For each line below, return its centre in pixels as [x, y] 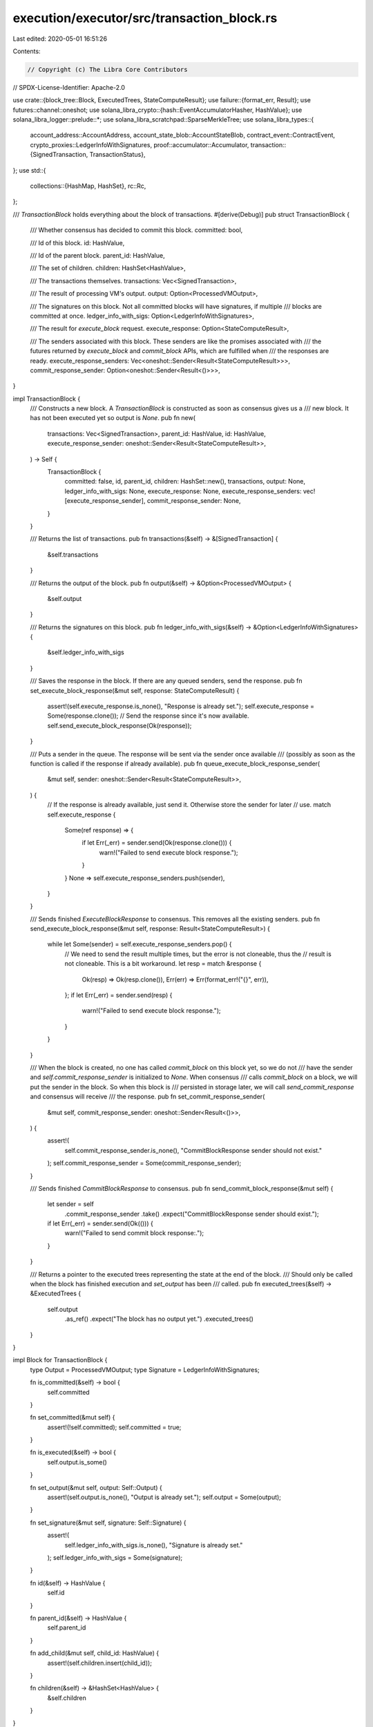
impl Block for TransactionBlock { [60, 1360]
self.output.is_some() [77, 1462]
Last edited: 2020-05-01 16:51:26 [60, 39]
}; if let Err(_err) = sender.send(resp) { [118, 995]
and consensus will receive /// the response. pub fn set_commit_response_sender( [147, 1097]
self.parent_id [67, 1628]
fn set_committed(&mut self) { [73, 1418]
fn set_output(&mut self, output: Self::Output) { [96, 1487]
